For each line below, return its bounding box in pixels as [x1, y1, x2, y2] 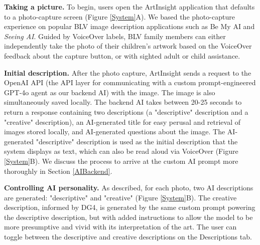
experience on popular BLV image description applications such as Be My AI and [4, 21, 255, 32]
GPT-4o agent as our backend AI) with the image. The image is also [4, 87, 215, 97]
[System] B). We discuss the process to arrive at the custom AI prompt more [4, 155, 238, 166]
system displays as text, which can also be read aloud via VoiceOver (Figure [4, 146, 238, 156]
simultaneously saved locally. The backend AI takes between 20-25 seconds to [4, 97, 242, 107]
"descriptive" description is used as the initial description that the [36, 136, 238, 146]
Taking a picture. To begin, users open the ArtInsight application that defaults [4, 2, 255, 12]
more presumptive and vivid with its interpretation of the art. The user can [4, 221, 237, 232]
